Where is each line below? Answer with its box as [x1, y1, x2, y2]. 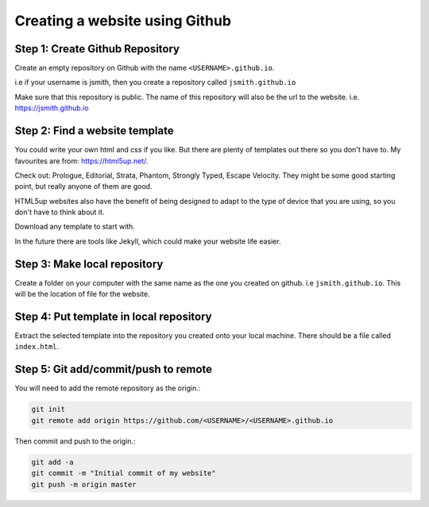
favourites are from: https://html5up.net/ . [14, 156, 149, 166]
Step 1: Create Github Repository [14, 42, 180, 56]
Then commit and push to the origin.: [14, 436, 136, 446]
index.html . [14, 342, 60, 351]
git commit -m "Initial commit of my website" [31, 469, 216, 478]
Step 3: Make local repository [14, 257, 164, 271]
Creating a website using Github [14, 12, 232, 29]
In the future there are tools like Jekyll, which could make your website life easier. [14, 236, 281, 246]
